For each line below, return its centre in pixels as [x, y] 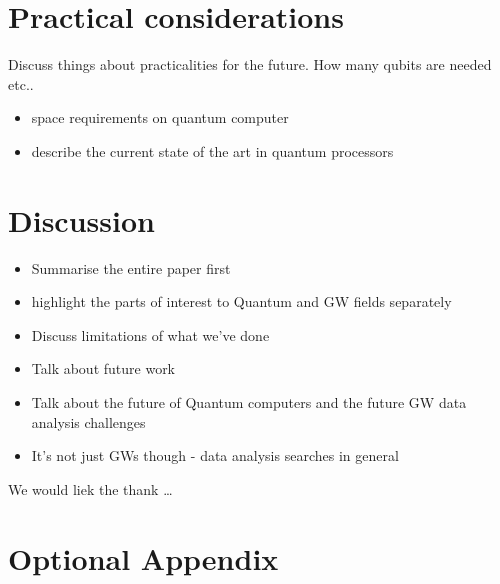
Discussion [81, 219]
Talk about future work [103, 368]
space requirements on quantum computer [160, 117]
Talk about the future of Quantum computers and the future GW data [249, 402]
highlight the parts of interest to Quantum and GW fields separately [241, 301]
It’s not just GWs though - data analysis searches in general [215, 455]
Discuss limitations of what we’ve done [150, 334]
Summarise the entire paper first [131, 267]
